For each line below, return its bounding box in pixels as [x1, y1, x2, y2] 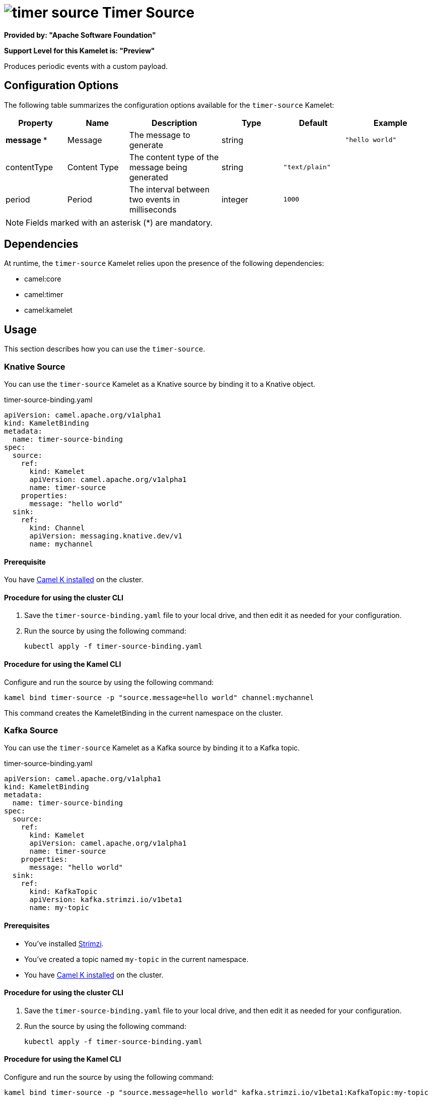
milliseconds [129, 204, 177, 215]
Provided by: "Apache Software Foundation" [4, 30, 156, 39]
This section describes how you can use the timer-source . [4, 345, 205, 354]
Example [373, 117, 407, 128]
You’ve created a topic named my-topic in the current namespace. [24, 954, 249, 964]
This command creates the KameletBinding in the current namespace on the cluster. [4, 708, 283, 717]
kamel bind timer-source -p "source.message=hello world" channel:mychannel [4, 693, 314, 702]
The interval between [129, 184, 210, 194]
